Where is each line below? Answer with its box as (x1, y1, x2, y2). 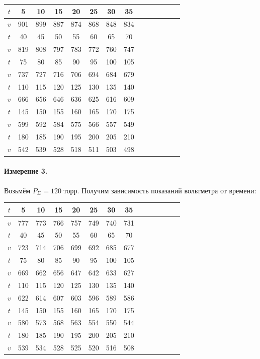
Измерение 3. (4, 166, 48, 176)
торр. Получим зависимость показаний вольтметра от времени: (63, 185, 256, 195)
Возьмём (4, 185, 31, 195)
